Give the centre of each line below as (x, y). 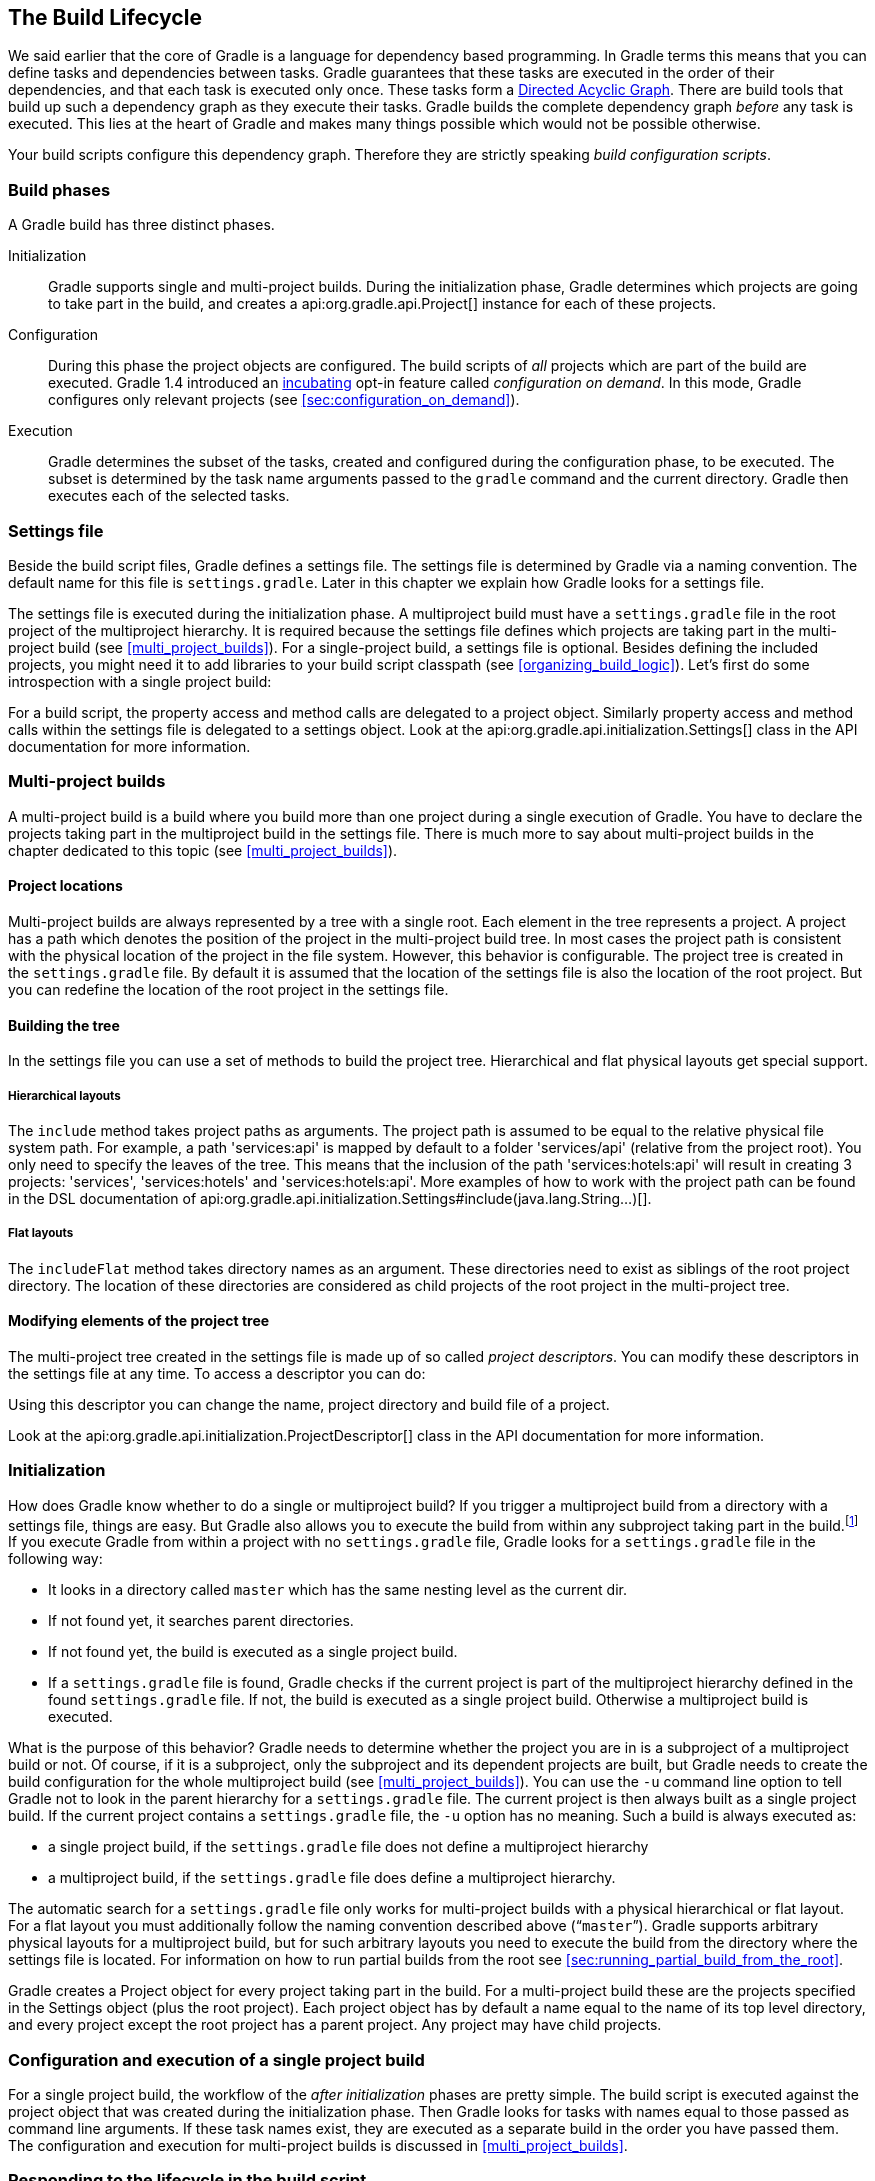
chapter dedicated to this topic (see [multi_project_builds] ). (203, 850)
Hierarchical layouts (64, 1095)
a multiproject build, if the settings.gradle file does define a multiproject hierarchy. (332, 1878)
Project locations (65, 886)
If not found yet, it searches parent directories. (201, 1621)
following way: (55, 1559)
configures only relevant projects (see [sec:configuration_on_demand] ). (284, 400)
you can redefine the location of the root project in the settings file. (228, 989)
